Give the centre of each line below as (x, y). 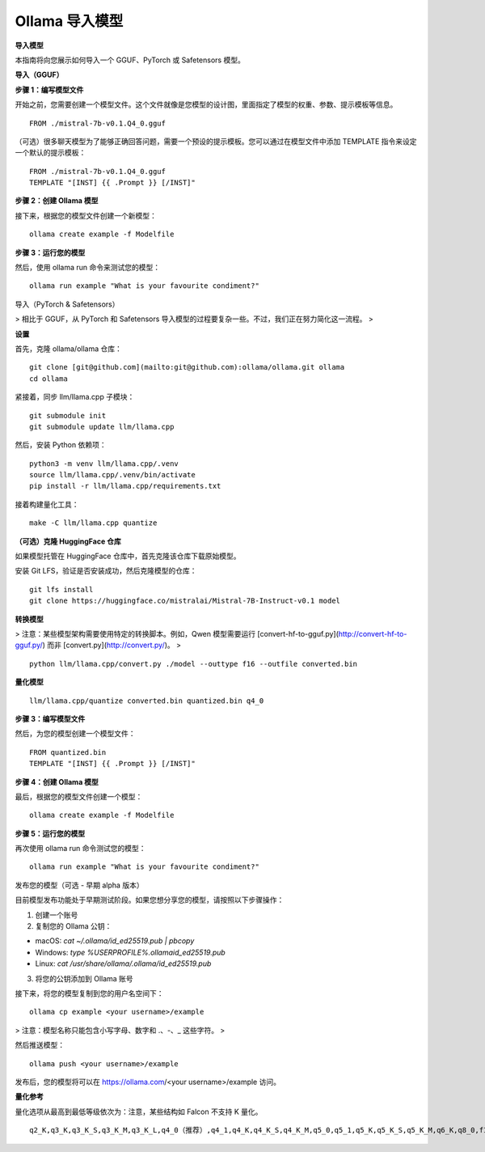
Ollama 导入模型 (69, 21)
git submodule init (68, 415)
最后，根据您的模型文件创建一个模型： (79, 796)
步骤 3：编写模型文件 (50, 718)
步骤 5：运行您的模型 (50, 833)
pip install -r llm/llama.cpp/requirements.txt (125, 486)
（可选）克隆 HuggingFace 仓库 (68, 541)
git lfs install (61, 589)
